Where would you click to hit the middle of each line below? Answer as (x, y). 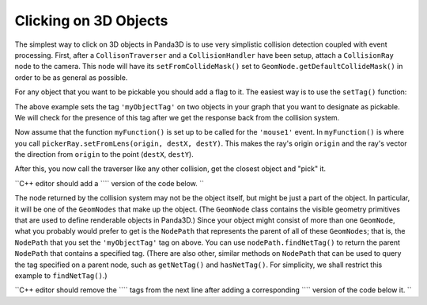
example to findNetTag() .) (61, 275)
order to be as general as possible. (71, 77)
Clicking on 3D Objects (91, 21)
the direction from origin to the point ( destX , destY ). (104, 154)
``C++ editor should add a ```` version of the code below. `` (110, 183)
